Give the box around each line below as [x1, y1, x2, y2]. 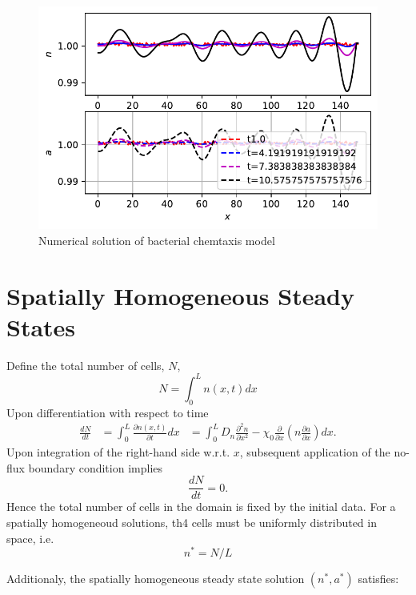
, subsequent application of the [239, 444, 390, 460]
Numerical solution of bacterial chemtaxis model [38, 231, 275, 248]
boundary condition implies [28, 459, 163, 476]
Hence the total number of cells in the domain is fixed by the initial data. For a [6, 498, 396, 515]
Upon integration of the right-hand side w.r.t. [6, 444, 230, 460]
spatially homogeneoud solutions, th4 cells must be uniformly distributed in [6, 513, 377, 530]
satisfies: [358, 570, 399, 587]
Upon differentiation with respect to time [6, 404, 209, 420]
